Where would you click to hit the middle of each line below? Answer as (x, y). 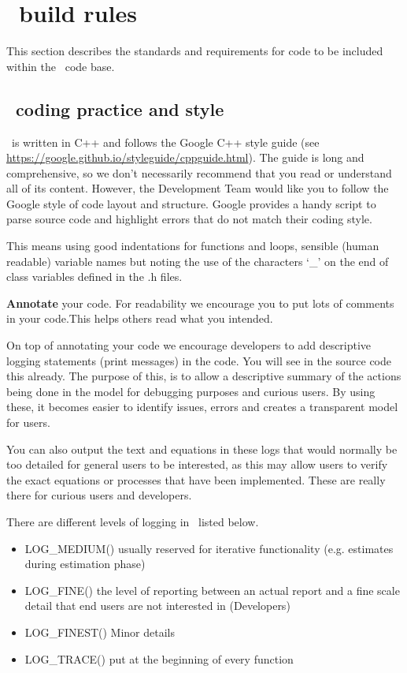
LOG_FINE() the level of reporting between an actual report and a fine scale (212, 590)
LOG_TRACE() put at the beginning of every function (159, 658)
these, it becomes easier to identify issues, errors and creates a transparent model (202, 407)
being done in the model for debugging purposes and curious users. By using (191, 391)
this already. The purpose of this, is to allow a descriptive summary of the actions (204, 376)
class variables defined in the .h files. (94, 277)
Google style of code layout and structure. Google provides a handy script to (191, 203)
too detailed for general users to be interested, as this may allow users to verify (197, 464)
